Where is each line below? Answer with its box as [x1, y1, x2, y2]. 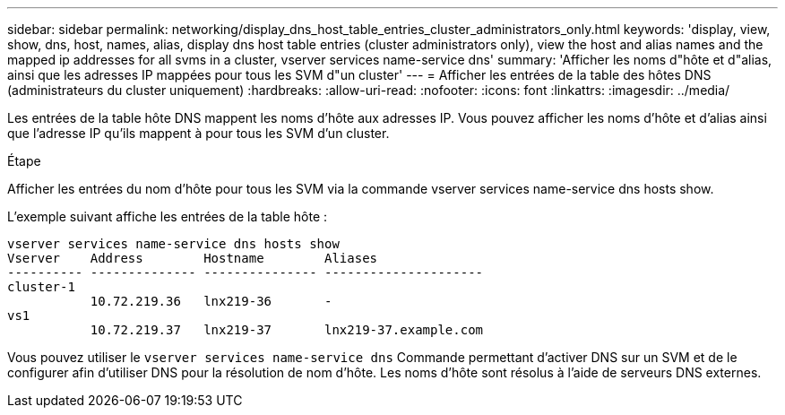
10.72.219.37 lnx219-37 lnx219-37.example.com [90, 323, 484, 337]
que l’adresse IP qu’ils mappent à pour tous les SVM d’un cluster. [7, 125, 390, 141]
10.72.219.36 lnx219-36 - [90, 294, 332, 308]
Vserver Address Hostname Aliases [7, 251, 378, 265]
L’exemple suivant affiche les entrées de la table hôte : [7, 209, 328, 224]
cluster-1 [7, 280, 75, 294]
